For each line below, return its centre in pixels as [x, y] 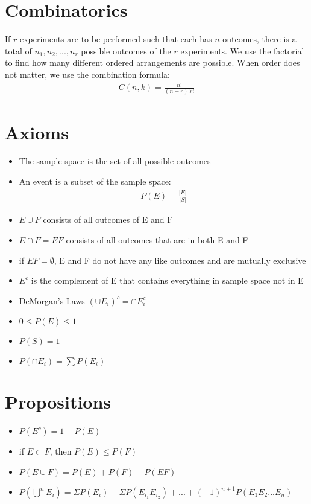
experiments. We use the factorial [242, 50]
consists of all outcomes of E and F [108, 219]
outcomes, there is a [259, 39]
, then [61, 451]
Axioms [37, 132]
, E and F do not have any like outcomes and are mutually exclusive [180, 260]
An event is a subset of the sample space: [95, 181]
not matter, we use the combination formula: [87, 74]
